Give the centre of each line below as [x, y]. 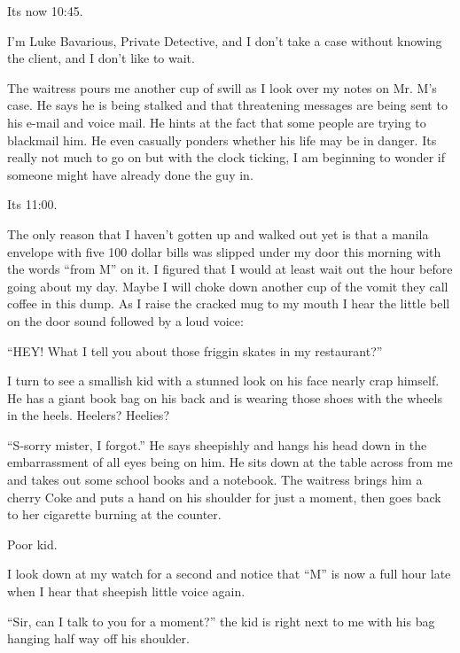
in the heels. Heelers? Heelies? [88, 415]
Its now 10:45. [45, 11]
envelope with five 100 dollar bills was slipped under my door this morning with [224, 251]
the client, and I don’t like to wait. [101, 58]
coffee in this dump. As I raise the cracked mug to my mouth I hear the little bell [229, 303]
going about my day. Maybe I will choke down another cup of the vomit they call [228, 286]
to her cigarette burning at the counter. [114, 514]
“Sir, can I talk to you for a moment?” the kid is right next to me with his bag [221, 621]
